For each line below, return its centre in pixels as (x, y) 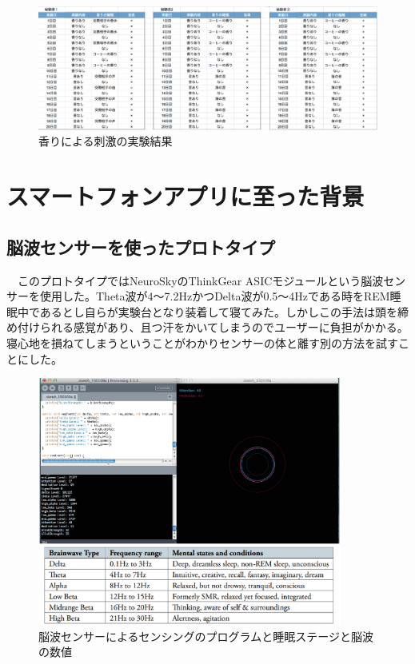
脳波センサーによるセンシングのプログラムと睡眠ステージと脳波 (206, 636)
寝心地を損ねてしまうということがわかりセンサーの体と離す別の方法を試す (202, 343)
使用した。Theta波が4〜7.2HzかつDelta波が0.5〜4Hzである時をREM (215, 296)
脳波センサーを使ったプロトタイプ (141, 247)
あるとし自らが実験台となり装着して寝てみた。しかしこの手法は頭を (219, 311)
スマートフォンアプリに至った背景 (186, 196)
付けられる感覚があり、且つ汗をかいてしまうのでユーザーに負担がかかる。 (213, 327)
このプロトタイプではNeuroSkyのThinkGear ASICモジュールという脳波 (200, 280)
